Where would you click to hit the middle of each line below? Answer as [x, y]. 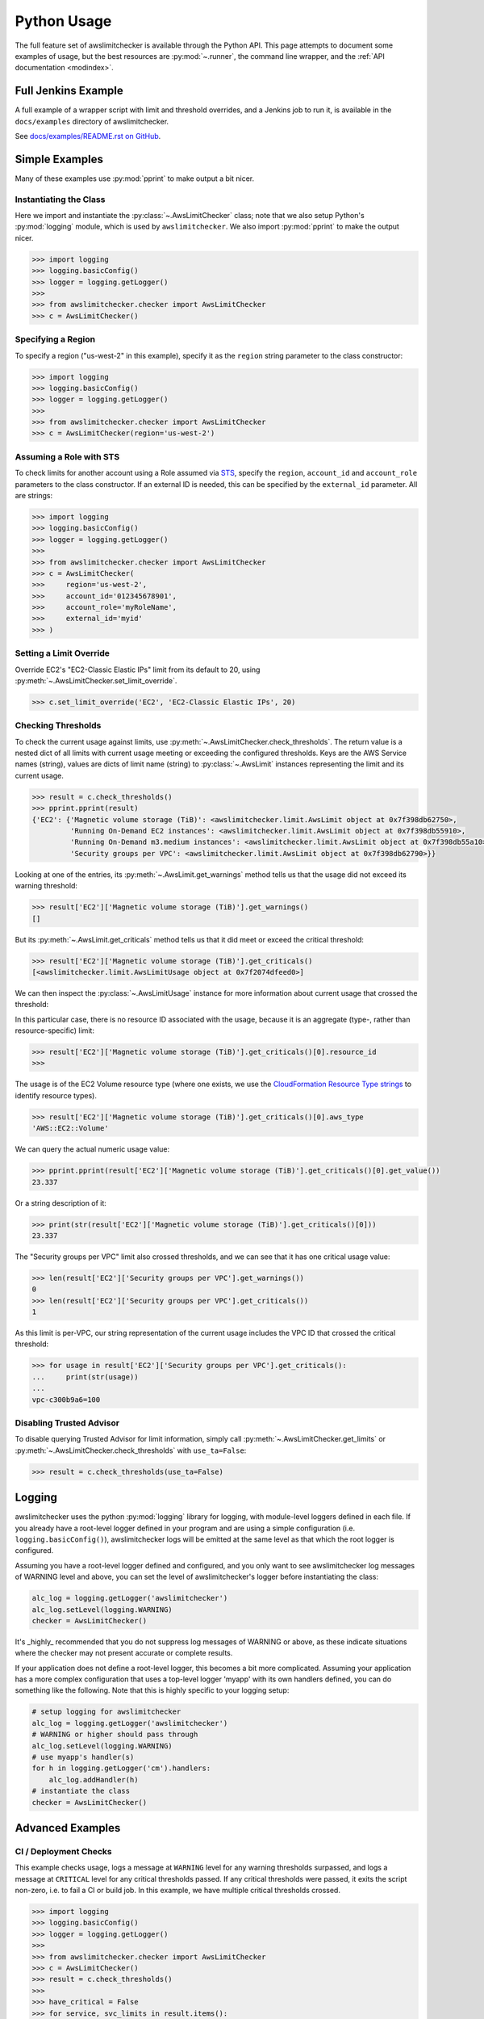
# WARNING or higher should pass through [115, 1735]
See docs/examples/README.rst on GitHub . [88, 136]
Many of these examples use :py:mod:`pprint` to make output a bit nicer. [135, 178]
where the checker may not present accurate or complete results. [124, 1653]
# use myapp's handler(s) [83, 1757]
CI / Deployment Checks [63, 1851]
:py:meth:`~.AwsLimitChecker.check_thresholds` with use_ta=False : [131, 1450]
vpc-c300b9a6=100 [66, 1400]
